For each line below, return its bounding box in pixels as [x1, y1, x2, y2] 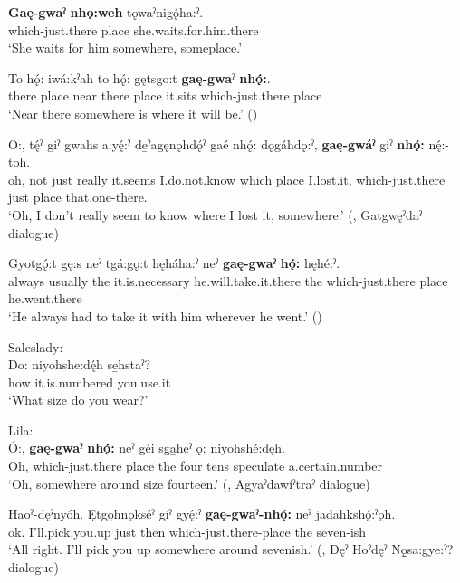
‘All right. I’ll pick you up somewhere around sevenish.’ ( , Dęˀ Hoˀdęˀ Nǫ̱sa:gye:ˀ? [8, 540, 454, 559]
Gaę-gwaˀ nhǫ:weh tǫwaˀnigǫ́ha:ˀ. [8, 3, 204, 21]
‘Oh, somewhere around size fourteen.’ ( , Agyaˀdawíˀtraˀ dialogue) [8, 473, 370, 492]
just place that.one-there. [8, 187, 148, 206]
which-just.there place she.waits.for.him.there [8, 20, 259, 39]
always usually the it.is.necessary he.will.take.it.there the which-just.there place [8, 271, 448, 290]
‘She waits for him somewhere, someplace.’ [8, 38, 243, 57]
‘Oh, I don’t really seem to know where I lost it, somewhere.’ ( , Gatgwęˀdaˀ [8, 205, 423, 224]
